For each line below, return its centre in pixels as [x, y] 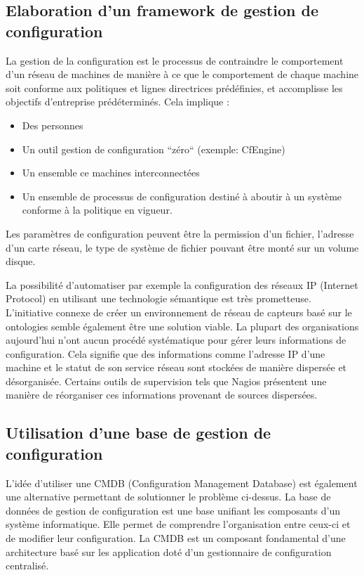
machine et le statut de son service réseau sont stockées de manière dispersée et [176, 367]
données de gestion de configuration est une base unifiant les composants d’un [173, 510]
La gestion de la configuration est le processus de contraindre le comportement [175, 60]
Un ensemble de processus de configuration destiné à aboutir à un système [182, 196]
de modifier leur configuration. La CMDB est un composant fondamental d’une [176, 538]
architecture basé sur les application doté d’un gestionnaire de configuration [169, 551]
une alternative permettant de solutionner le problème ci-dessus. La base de [168, 497]
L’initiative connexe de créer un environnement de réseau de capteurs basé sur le [179, 312]
